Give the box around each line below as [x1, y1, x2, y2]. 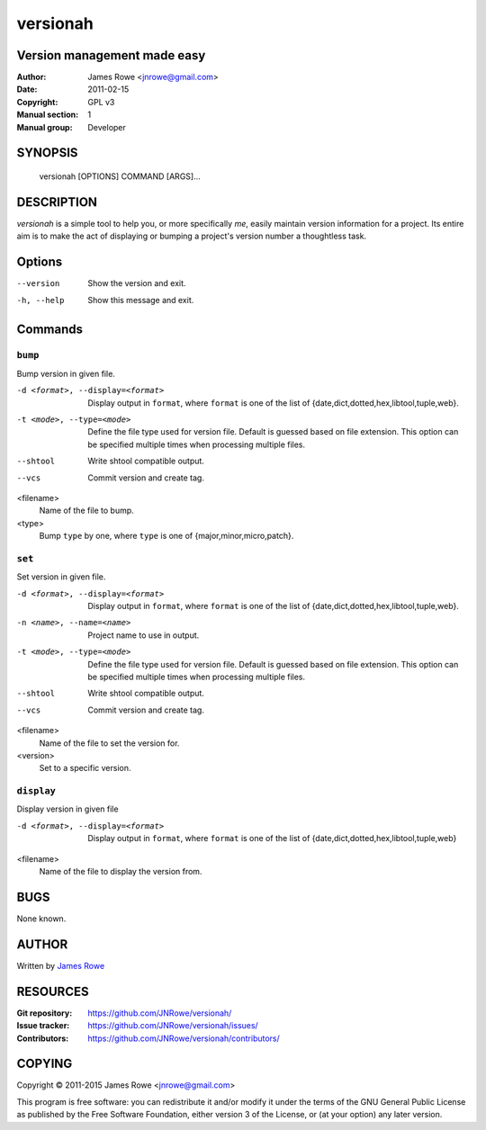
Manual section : [16, 109, 79, 121]
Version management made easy [16, 48, 206, 63]
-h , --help [16, 295, 65, 305]
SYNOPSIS [16, 145, 78, 161]
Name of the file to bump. [39, 505, 134, 516]
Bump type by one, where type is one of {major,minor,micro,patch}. [39, 531, 294, 542]
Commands [16, 322, 84, 337]
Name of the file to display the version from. [39, 866, 202, 876]
